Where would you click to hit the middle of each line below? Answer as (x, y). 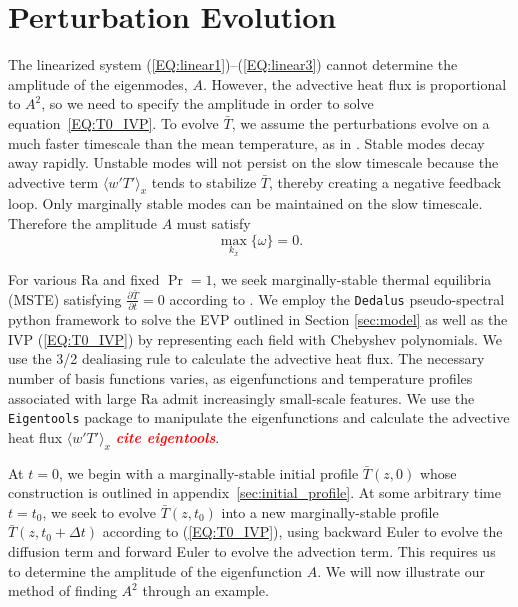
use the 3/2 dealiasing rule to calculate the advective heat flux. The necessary (246, 358)
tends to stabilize (204, 181)
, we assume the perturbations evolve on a (360, 122)
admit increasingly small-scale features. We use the (318, 397)
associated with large (72, 397)
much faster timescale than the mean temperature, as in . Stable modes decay (246, 142)
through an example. (205, 590)
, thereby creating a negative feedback (385, 181)
